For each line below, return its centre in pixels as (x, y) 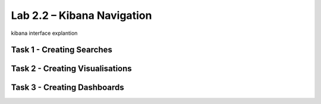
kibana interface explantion (44, 33)
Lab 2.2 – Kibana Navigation (81, 15)
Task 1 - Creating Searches (62, 50)
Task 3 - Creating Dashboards (67, 88)
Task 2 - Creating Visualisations (71, 69)
